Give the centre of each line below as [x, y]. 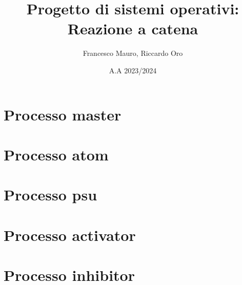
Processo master [63, 114]
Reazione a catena [133, 28]
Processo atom [56, 154]
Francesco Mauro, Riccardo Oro [133, 53]
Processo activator [70, 235]
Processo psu [51, 195]
